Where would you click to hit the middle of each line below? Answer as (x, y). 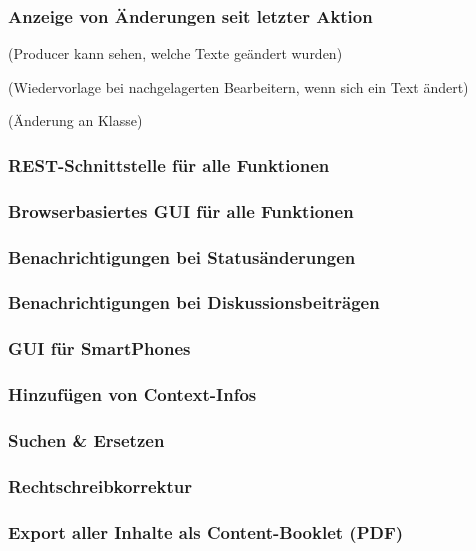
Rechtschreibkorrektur (100, 485)
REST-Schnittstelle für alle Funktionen (169, 164)
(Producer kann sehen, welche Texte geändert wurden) (175, 53)
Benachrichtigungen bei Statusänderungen (182, 256)
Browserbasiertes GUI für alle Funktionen (181, 210)
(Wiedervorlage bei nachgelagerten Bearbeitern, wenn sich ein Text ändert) (238, 86)
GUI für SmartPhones (99, 348)
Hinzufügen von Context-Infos (132, 394)
